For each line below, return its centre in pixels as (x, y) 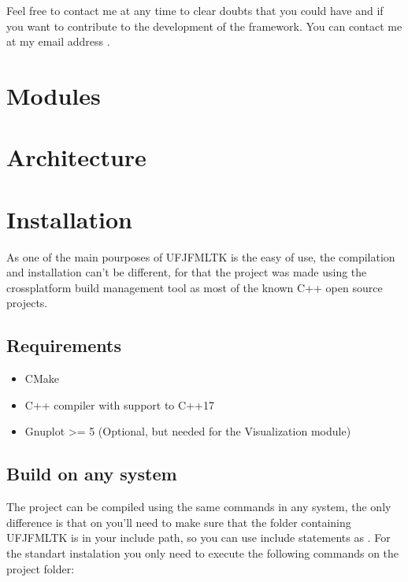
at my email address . (58, 41)
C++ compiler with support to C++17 (119, 404)
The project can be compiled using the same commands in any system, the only (199, 507)
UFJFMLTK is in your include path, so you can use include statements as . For (198, 538)
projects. (27, 303)
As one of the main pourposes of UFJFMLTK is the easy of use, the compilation (201, 256)
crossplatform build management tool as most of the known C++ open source (195, 287)
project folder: (41, 568)
